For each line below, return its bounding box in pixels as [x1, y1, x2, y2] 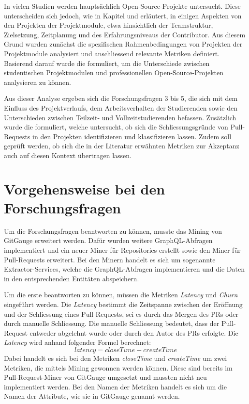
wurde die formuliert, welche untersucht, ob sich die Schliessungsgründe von [4, 122, 228, 132]
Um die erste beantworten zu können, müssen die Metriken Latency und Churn [4, 290, 238, 300]
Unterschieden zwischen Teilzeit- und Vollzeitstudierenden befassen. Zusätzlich [4, 112, 236, 122]
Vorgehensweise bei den [4, 178, 165, 198]
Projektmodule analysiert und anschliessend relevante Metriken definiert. [4, 48, 220, 58]
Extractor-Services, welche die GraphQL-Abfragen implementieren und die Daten [4, 264, 245, 274]
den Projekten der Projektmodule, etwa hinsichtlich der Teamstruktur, [4, 20, 213, 30]
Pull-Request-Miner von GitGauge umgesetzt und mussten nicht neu [4, 372, 207, 382]
